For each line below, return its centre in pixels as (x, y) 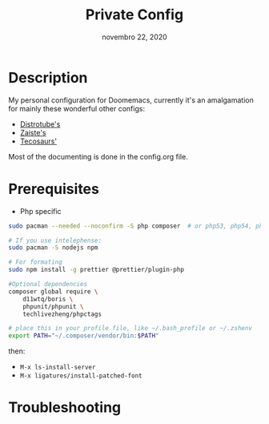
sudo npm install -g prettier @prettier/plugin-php (96, 270)
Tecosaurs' (38, 141)
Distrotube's (40, 124)
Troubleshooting (65, 408)
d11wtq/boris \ (48, 299)
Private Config (134, 15)
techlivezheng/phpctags (62, 314)
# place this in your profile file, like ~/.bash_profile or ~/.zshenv (130, 329)
